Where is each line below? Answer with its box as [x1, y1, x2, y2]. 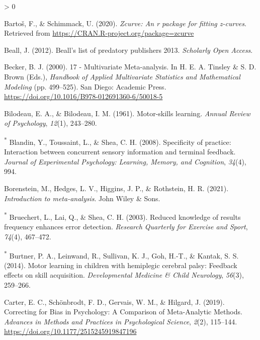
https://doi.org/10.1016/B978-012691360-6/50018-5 [4, 91, 163, 102]
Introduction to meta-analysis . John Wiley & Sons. [4, 193, 160, 203]
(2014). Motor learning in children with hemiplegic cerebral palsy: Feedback [4, 260, 237, 270]
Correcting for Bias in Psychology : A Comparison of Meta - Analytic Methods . [4, 306, 242, 317]
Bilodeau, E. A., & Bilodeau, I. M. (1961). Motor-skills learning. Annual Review [4, 108, 250, 118]
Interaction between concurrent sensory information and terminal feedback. [4, 146, 236, 157]
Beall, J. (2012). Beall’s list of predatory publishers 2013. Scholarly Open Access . [4, 44, 253, 55]
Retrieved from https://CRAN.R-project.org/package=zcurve [4, 28, 194, 38]
